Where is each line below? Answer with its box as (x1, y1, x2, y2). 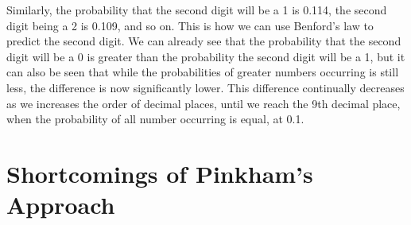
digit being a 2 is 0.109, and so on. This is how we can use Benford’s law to (6, 17, 374, 33)
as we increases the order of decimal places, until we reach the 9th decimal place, (6, 95, 401, 111)
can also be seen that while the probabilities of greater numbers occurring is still (6, 64, 399, 80)
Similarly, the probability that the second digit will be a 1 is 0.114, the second (6, 2, 387, 17)
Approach (6, 188, 115, 221)
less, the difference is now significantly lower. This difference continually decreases (6, 79, 405, 95)
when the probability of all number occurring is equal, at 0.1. (6, 111, 304, 127)
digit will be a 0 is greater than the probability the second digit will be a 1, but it (6, 48, 405, 64)
